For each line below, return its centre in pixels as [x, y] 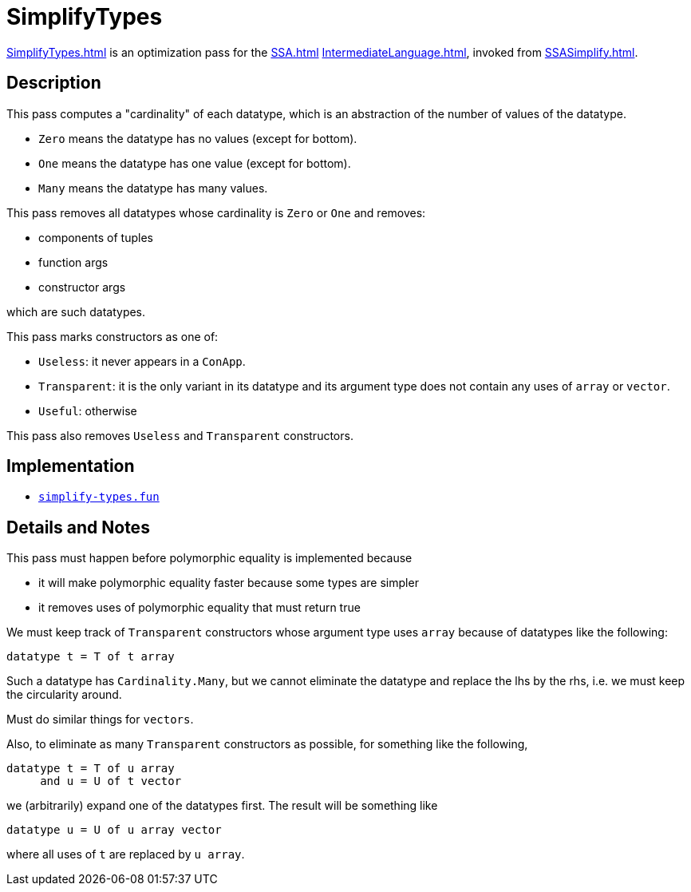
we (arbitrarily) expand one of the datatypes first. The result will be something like [222, 806]
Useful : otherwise [88, 410]
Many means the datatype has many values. [153, 188]
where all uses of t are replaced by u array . [126, 854]
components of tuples [96, 237]
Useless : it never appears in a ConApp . [142, 361]
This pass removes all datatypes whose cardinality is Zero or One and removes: [216, 212]
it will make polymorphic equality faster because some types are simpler [229, 583]
